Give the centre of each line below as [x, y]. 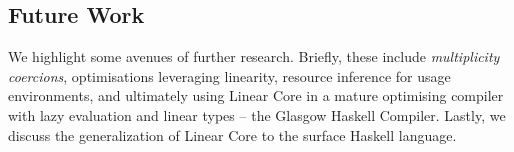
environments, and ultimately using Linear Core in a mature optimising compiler [256, 95]
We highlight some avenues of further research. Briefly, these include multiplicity [254, 56]
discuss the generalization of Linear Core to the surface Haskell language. [232, 134]
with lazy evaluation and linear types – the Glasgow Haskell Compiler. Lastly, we [257, 114]
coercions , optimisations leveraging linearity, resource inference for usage [229, 75]
